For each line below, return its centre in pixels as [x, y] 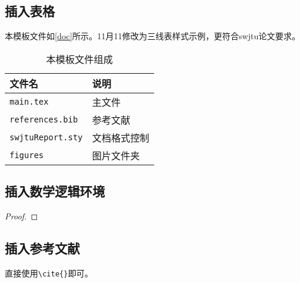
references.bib [44, 119]
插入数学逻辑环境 [55, 191]
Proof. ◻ [21, 216]
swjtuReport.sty [46, 137]
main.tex [29, 101]
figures [27, 155]
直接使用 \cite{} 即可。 [49, 273]
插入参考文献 [42, 248]
